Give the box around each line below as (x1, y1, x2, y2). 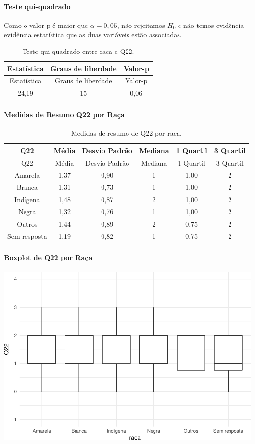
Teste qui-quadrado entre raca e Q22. (22, 46, 134, 56)
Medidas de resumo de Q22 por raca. (71, 128, 182, 138)
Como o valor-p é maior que (4, 20, 88, 30)
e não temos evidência (178, 20, 244, 30)
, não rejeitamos (117, 20, 165, 30)
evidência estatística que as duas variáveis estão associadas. (4, 29, 182, 40)
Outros (17, 218, 38, 229)
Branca (16, 182, 38, 192)
